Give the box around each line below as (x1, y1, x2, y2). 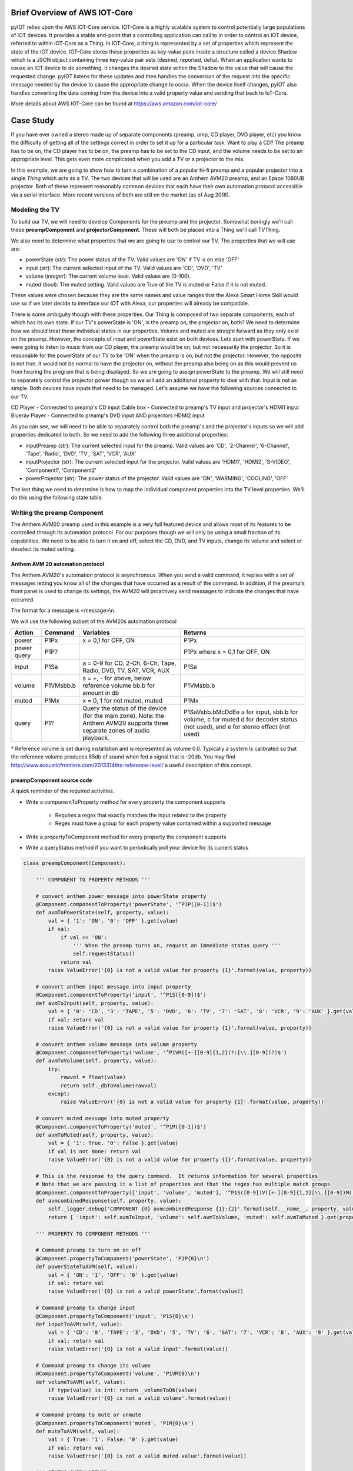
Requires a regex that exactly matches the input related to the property (55, 811, 227, 818)
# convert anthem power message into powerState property (35, 893, 207, 900)
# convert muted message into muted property (35, 1115, 169, 1122)
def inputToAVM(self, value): (35, 1321, 123, 1327)
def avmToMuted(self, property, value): (35, 1131, 154, 1138)
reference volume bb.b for (82, 681, 155, 690)
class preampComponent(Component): (23, 860, 126, 867)
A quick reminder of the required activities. (11, 787, 115, 794)
